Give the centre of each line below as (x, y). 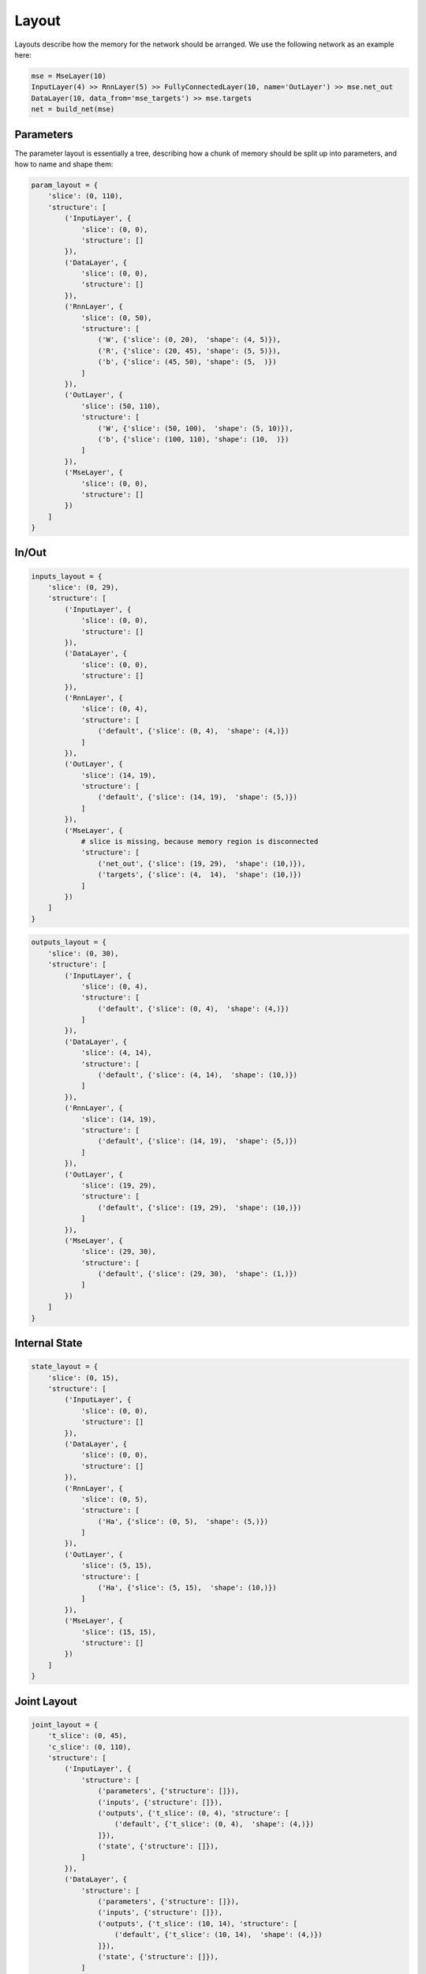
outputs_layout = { (69, 942)
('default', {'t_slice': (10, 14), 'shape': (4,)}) (219, 1935)
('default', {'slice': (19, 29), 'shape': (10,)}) (200, 1207)
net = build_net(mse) (73, 109)
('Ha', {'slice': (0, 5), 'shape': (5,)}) (183, 1521)
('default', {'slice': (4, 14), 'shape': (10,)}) (198, 1075)
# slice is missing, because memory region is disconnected (200, 842)
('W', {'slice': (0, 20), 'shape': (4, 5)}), (189, 340)
